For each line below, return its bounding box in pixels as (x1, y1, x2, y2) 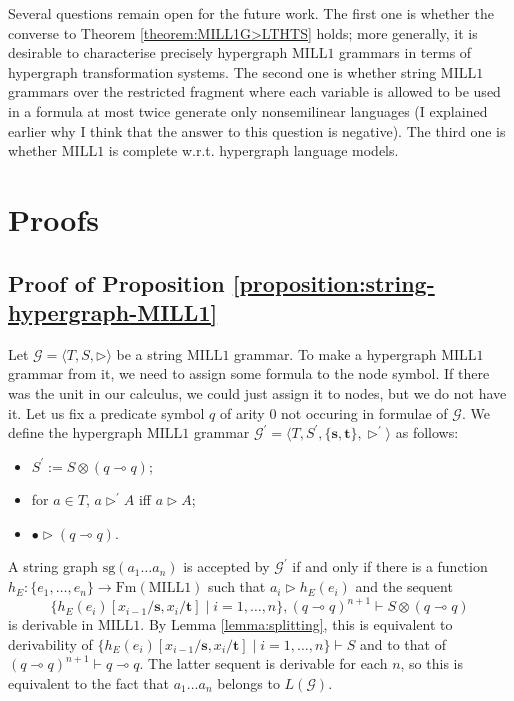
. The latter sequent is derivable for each (139, 653, 388, 674)
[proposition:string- (232, 267, 435, 298)
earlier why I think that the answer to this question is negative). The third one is (8, 120, 506, 141)
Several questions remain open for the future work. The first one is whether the (8, 3, 494, 23)
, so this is (400, 653, 463, 674)
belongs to (217, 672, 280, 693)
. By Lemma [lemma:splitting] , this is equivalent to (140, 614, 453, 635)
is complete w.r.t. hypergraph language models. (108, 140, 399, 161)
